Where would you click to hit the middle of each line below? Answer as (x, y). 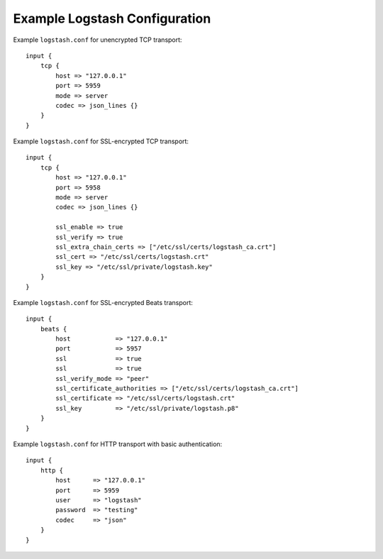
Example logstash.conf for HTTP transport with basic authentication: (118, 444)
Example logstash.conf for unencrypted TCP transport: (98, 40)
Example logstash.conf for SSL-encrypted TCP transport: (101, 141)
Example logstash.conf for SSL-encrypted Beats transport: (103, 302)
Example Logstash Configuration (112, 18)
